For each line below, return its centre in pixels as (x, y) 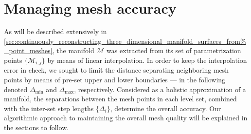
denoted (16, 89)
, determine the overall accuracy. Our (166, 108)
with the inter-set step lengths (49, 108)
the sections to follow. (36, 127)
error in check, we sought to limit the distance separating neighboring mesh (117, 70)
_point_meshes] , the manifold (49, 50)
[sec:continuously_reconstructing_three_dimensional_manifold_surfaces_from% (125, 41)
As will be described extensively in (55, 31)
